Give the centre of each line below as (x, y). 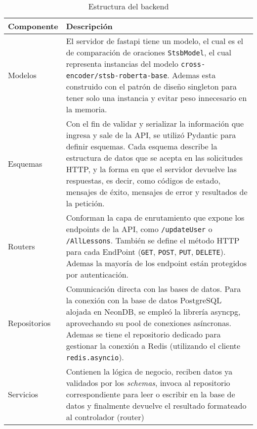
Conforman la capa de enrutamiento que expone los (155, 217)
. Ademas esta (192, 75)
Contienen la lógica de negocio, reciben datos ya (149, 371)
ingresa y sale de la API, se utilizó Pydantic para (151, 135)
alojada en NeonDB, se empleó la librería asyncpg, (153, 311)
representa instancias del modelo (122, 64)
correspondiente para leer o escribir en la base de (150, 394)
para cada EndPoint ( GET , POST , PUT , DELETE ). (146, 252)
